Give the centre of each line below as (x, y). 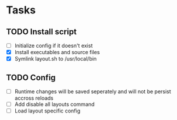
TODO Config (31, 77)
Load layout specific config (47, 111)
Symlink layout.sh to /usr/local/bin (55, 59)
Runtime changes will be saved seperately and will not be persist (93, 91)
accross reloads (34, 98)
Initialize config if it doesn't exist (53, 45)
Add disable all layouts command (55, 104)
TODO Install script (42, 32)
